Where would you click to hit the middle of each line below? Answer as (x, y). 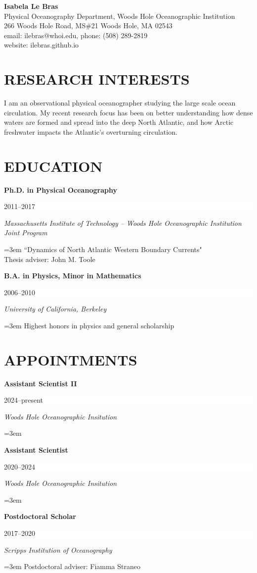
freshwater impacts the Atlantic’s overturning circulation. (91, 131)
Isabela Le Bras (31, 6)
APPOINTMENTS (71, 359)
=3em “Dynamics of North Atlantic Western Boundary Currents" (103, 249)
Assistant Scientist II (41, 383)
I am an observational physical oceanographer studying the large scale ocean (120, 103)
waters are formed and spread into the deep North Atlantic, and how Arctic (119, 122)
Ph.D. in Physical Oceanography (61, 189)
